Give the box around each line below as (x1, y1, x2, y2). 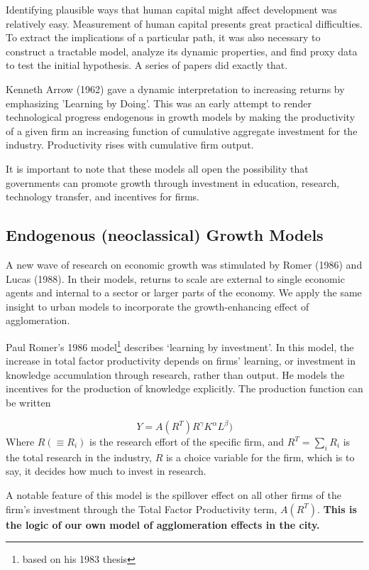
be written (6, 394, 51, 409)
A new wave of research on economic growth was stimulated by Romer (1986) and (6, 257, 363, 271)
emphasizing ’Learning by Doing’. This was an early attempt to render (6, 95, 312, 110)
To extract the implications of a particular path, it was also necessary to (6, 30, 321, 45)
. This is (317, 501, 357, 516)
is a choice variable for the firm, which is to (165, 449, 355, 464)
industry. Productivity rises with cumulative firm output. (6, 137, 254, 152)
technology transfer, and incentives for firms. (6, 189, 200, 204)
